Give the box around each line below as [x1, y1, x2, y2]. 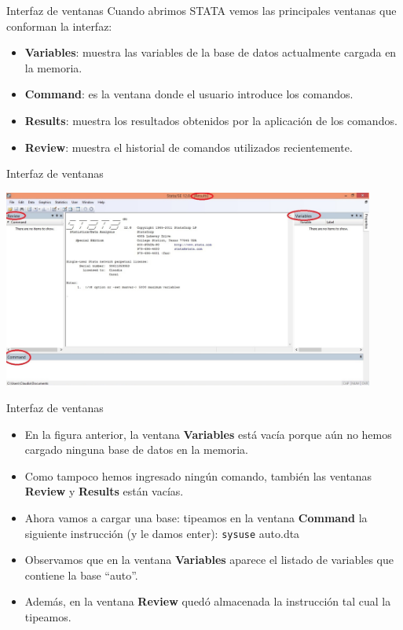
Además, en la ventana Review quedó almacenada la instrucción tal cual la [24, 593, 391, 610]
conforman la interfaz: [6, 17, 112, 34]
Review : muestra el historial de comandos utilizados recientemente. [24, 138, 353, 155]
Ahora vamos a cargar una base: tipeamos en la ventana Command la [24, 509, 368, 525]
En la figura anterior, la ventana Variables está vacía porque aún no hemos [24, 426, 392, 442]
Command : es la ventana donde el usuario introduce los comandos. [24, 86, 354, 102]
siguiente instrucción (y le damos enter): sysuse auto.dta [24, 525, 300, 541]
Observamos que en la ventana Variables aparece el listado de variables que [24, 551, 394, 568]
